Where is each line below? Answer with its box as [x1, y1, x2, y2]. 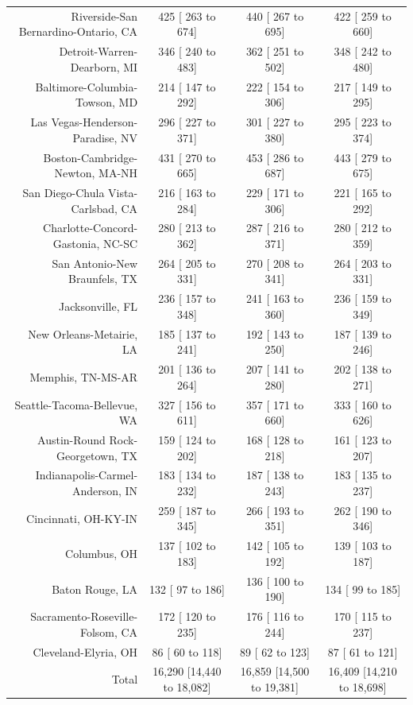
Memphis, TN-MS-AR [29, 368, 138, 385]
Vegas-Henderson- [51, 114, 138, 130]
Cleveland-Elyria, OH [33, 643, 138, 660]
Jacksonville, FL [59, 298, 138, 315]
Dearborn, [70, 58, 120, 75]
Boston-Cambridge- [43, 149, 138, 165]
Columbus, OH [65, 545, 138, 562]
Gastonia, [52, 234, 100, 251]
